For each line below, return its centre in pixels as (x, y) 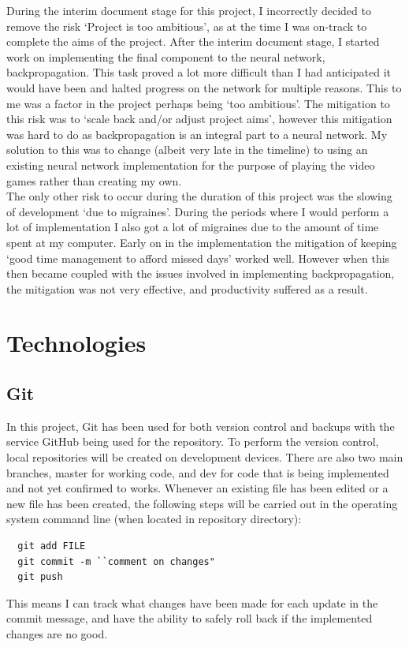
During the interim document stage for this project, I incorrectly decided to (189, 10)
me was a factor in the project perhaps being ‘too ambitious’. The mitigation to (198, 103)
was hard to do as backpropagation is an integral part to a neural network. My (197, 134)
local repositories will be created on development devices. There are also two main (205, 457)
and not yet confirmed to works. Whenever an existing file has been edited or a (197, 488)
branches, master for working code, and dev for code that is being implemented (198, 472)
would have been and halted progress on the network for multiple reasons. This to (204, 87)
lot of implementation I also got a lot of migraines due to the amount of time (193, 227)
